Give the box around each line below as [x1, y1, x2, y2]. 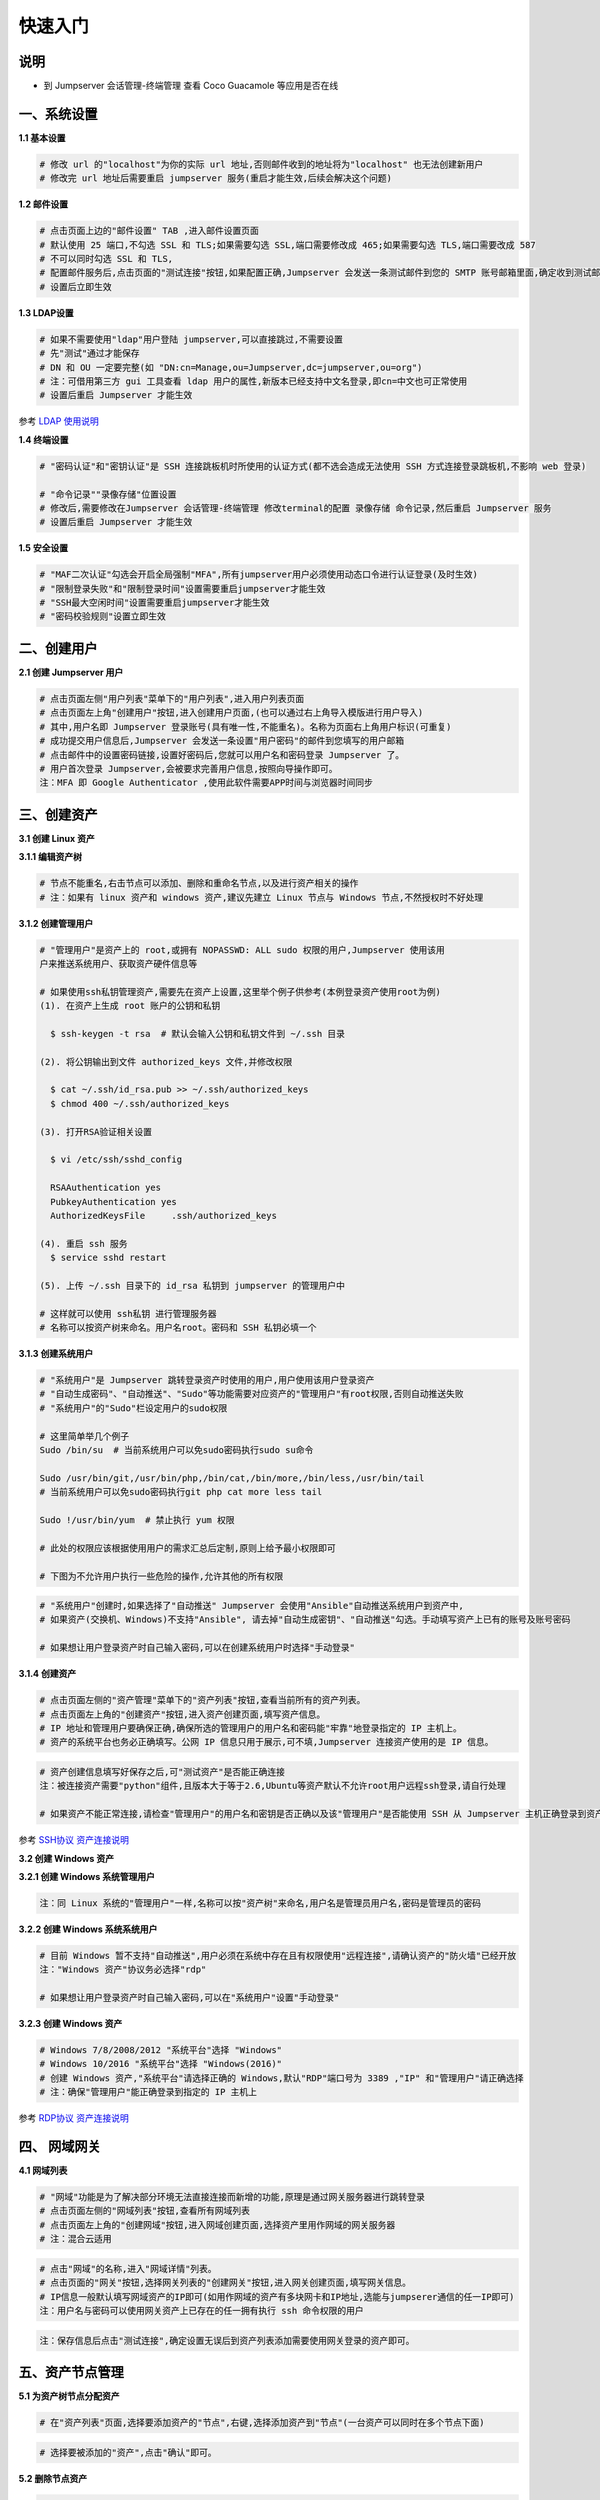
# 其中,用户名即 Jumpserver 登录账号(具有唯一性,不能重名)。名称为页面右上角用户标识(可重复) [39, 721, 452, 732]
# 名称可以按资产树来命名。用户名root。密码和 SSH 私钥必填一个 [39, 1322, 317, 1334]
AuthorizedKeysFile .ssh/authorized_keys [50, 1210, 277, 1221]
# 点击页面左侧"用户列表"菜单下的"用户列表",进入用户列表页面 [39, 693, 305, 704]
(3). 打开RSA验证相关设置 [39, 1126, 153, 1137]
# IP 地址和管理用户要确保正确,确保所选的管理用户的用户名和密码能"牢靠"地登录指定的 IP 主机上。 [39, 1723, 462, 1734]
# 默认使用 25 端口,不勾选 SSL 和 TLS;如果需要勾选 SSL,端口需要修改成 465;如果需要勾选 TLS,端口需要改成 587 [39, 239, 537, 250]
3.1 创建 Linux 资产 [18, 832, 95, 844]
